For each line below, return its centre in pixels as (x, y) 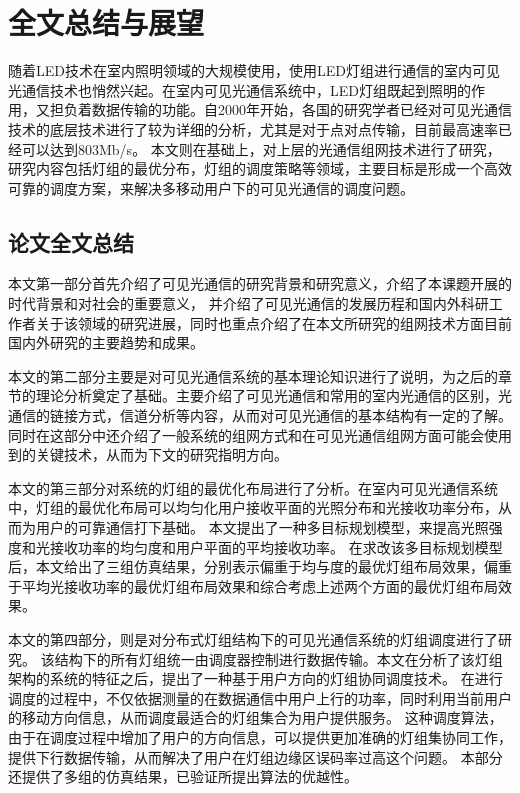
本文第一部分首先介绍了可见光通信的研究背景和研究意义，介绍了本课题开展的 (260, 283)
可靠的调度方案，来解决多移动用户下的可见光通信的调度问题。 (211, 187)
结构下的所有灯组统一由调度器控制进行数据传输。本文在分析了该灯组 (278, 658)
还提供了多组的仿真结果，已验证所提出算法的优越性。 (183, 776)
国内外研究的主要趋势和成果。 (106, 342)
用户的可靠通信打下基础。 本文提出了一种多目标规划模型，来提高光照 (262, 527)
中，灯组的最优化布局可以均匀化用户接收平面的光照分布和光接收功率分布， (253, 507)
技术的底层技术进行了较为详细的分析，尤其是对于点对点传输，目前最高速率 (253, 128)
